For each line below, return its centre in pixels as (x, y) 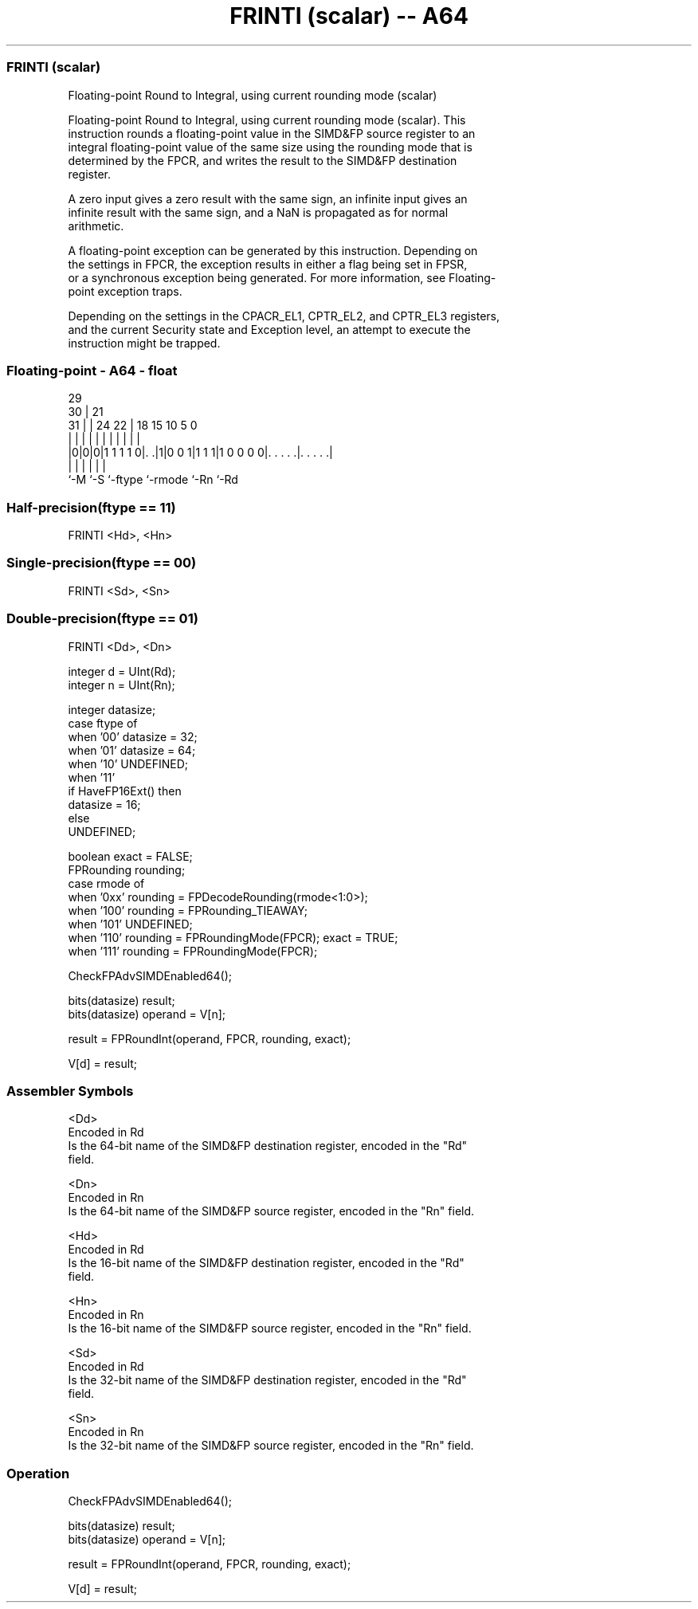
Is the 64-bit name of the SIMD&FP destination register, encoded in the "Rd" (268, 1146)
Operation (38, 1473)
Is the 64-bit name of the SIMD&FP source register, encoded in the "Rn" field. (271, 1211)
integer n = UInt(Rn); (122, 685)
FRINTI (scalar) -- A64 (349, 16)
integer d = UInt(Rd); (122, 671)
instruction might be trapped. (144, 343)
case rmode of (106, 883)
